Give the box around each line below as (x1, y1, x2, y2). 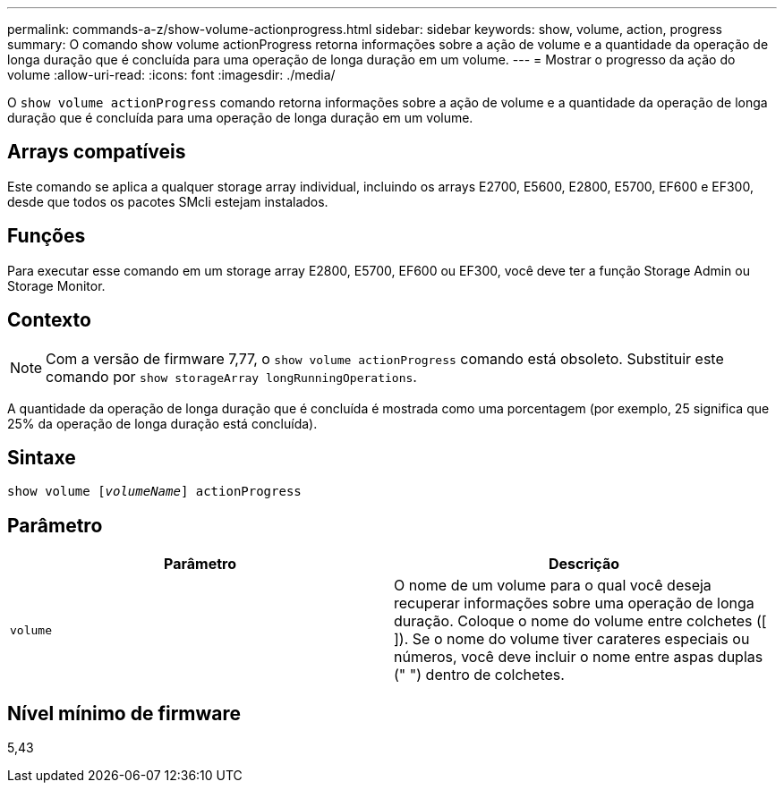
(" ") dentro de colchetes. (394, 666, 565, 684)
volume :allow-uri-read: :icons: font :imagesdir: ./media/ (7, 67, 336, 82)
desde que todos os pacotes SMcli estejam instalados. (7, 193, 328, 209)
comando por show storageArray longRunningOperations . (46, 367, 417, 386)
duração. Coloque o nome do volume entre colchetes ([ (394, 612, 767, 631)
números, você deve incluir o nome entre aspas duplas (394, 648, 763, 667)
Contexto (7, 309, 91, 332)
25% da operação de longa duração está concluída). (7, 415, 318, 431)
